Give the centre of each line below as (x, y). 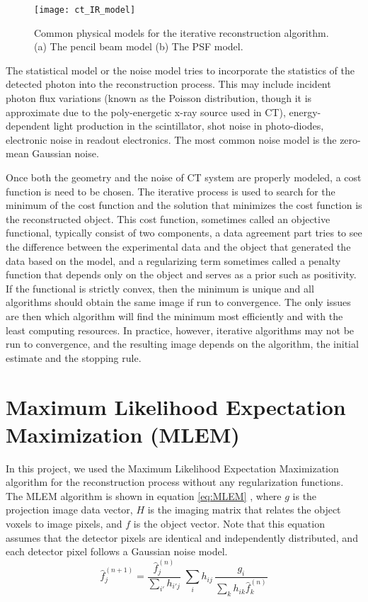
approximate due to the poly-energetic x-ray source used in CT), (146, 112)
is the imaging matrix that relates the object (244, 510)
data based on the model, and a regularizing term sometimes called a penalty (173, 260)
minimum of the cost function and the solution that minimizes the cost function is (184, 205)
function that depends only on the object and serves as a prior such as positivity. (181, 274)
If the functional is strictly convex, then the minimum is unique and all (160, 288)
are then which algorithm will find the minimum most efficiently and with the (174, 316)
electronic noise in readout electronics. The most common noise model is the (171, 139)
